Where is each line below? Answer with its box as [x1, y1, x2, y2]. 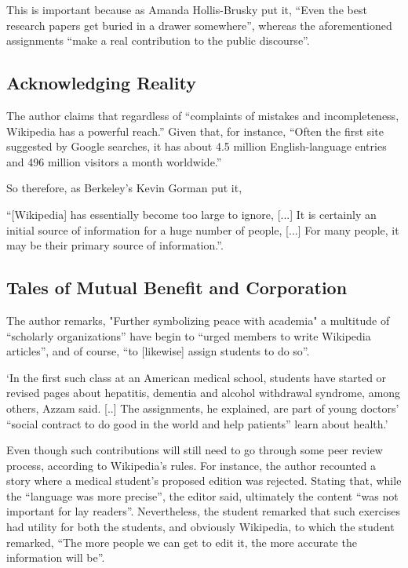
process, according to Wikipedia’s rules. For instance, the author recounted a [6, 457, 377, 473]
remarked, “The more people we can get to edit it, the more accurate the [6, 533, 357, 550]
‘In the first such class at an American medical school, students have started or [6, 369, 387, 385]
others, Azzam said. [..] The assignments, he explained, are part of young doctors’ [6, 399, 399, 416]
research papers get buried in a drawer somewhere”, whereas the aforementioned [6, 16, 392, 33]
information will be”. [6, 549, 105, 566]
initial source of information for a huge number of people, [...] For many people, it [6, 221, 399, 238]
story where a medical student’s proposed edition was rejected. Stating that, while [6, 472, 402, 489]
